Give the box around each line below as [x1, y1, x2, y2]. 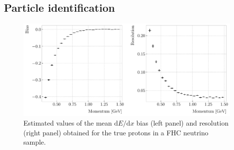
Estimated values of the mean [23, 118, 112, 128]
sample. [23, 137, 46, 147]
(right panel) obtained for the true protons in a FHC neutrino [23, 127, 209, 137]
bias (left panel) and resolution [136, 118, 229, 128]
